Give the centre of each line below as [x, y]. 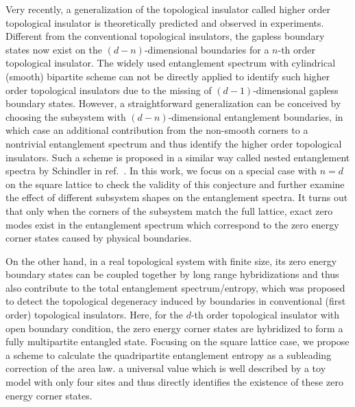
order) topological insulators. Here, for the [94, 315]
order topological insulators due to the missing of [109, 90]
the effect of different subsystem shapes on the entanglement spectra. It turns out [177, 197]
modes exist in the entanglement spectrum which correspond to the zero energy [172, 224]
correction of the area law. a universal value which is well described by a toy [166, 368]
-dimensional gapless [296, 90]
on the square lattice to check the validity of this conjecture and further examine [175, 184]
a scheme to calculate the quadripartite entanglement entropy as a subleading [169, 354]
